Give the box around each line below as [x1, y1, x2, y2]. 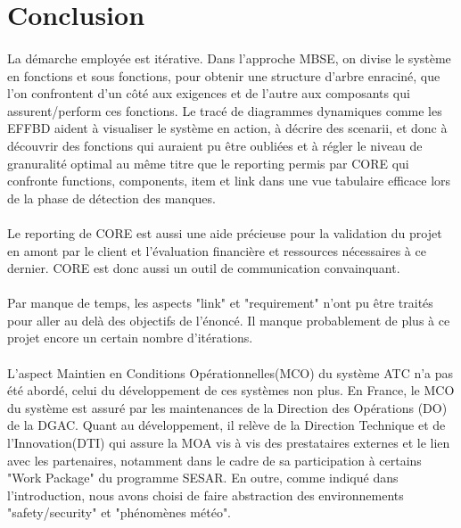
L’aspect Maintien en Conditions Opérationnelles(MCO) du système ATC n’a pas [7, 363, 454, 382]
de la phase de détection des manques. [7, 188, 216, 207]
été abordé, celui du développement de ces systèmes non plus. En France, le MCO [7, 381, 455, 400]
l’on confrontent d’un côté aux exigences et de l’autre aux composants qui [7, 84, 410, 103]
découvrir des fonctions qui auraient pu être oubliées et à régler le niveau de [7, 136, 423, 154]
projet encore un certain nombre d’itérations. [7, 328, 253, 347]
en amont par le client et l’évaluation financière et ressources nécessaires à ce [7, 241, 426, 260]
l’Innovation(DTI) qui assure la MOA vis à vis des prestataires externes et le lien [7, 433, 450, 452]
